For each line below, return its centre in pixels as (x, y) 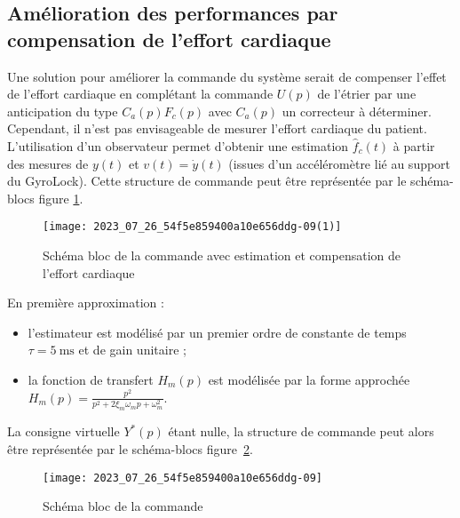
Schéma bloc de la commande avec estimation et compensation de (222, 255)
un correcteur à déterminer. (357, 111)
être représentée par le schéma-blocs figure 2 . (130, 448)
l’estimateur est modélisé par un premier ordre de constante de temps (217, 332)
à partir (414, 145)
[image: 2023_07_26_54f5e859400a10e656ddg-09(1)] (192, 227)
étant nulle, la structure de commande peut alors (301, 431)
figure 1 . (61, 198)
